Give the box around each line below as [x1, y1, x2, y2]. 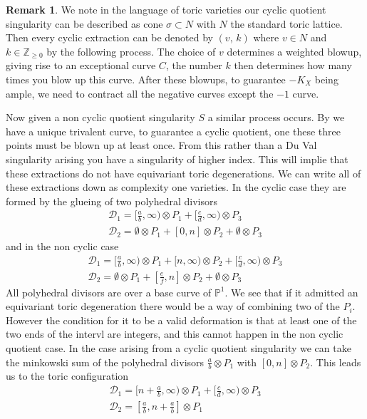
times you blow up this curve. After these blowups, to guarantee [6, 71, 286, 86]
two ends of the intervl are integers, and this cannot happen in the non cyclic [6, 326, 343, 341]
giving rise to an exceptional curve [6, 58, 156, 73]
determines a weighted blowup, [227, 43, 362, 58]
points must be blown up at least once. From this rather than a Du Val [6, 138, 317, 152]
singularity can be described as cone [6, 16, 163, 31]
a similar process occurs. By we [207, 110, 345, 125]
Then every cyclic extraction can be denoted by [6, 30, 213, 45]
